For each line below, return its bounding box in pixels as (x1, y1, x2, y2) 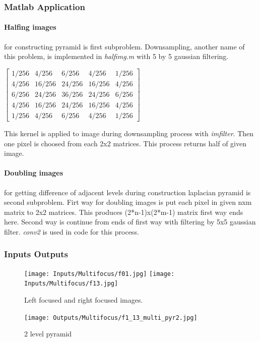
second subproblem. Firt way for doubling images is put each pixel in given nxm (4, 197, 252, 207)
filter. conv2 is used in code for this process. (4, 226, 139, 237)
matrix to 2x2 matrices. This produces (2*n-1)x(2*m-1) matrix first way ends (4, 206, 243, 217)
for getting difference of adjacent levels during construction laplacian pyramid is (4, 187, 251, 197)
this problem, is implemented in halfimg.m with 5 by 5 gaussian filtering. (4, 51, 229, 62)
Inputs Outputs (4, 248, 69, 260)
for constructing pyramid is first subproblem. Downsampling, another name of (4, 41, 245, 51)
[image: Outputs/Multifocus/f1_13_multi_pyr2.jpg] (24, 314, 198, 321)
